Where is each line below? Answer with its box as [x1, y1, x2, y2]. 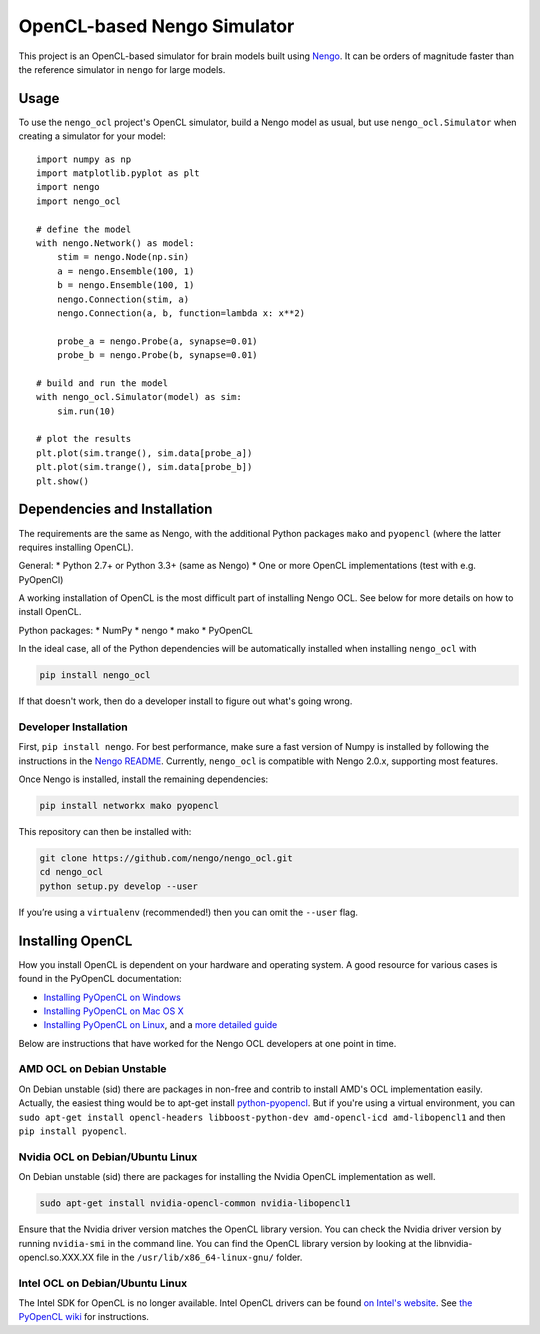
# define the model [36, 223, 132, 235]
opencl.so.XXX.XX [18, 1251, 95, 1263]
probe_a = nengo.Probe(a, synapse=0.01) [56, 335, 259, 347]
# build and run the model [36, 377, 169, 389]
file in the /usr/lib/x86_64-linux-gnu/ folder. [96, 1251, 303, 1263]
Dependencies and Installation [18, 501, 213, 518]
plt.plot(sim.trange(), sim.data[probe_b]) [36, 461, 253, 473]
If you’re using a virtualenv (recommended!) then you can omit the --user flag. [18, 906, 359, 918]
